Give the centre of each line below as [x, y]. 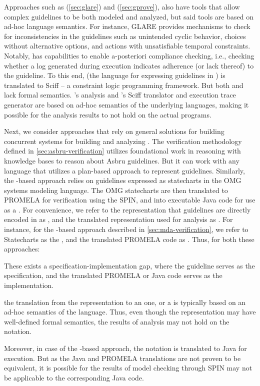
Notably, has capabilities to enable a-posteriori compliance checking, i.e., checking [129, 55]
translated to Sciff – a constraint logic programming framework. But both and [124, 85]
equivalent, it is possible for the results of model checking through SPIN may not [128, 368]
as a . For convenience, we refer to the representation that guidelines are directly [127, 209]
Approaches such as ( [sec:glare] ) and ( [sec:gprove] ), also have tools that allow [122, 6]
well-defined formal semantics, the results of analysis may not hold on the [117, 321]
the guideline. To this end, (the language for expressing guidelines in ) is [115, 75]
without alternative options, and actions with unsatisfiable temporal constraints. [127, 46]
